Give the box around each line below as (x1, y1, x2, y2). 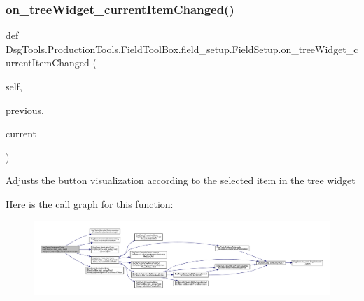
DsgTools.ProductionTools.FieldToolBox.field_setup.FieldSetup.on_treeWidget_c (6, 41, 358, 56)
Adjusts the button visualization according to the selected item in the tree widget (6, 173, 356, 188)
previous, (6, 102, 44, 117)
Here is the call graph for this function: (6, 196, 174, 211)
